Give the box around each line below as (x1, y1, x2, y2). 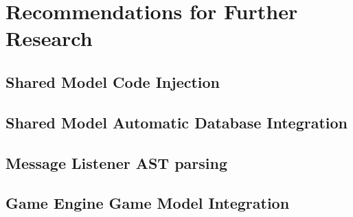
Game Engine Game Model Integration (5, 192, 290, 214)
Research (5, 24, 93, 52)
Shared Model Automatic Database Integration (5, 111, 348, 133)
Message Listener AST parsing (5, 152, 228, 173)
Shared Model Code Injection (5, 71, 220, 92)
